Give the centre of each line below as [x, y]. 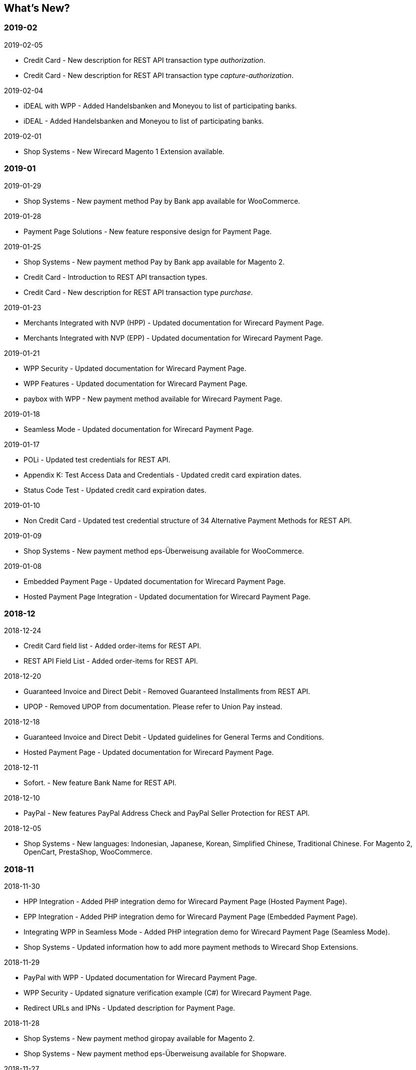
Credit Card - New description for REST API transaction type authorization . [144, 60]
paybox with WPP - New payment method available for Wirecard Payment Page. [153, 399]
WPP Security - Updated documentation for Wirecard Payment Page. [135, 368]
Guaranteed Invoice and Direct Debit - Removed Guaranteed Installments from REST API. [167, 692]
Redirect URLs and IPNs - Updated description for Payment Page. [130, 1008]
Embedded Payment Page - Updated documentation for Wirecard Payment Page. [155, 581]
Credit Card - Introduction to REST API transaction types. [116, 277]
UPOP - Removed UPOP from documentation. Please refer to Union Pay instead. [153, 707]
